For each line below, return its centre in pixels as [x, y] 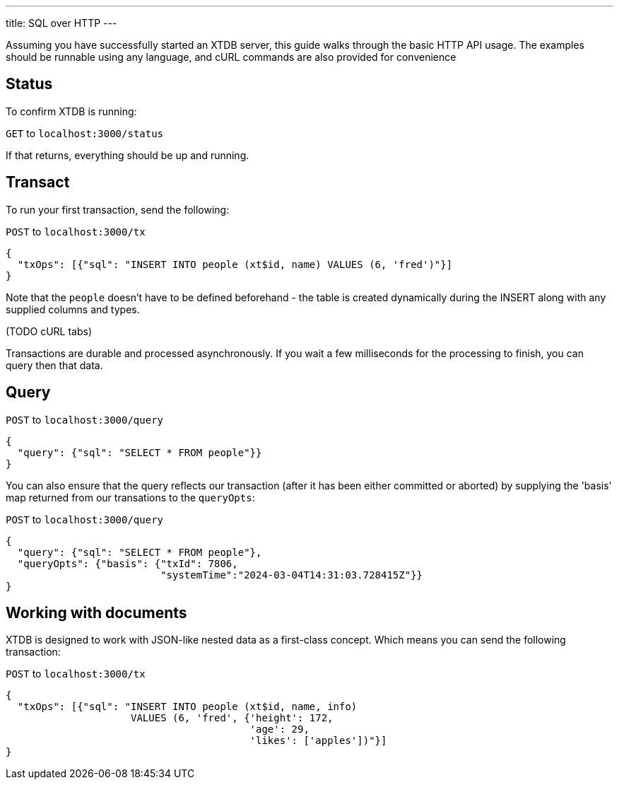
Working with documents [96, 612]
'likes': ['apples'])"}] [318, 741]
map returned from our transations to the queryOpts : [130, 497]
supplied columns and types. [73, 309]
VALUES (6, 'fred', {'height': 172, [232, 718]
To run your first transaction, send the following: [118, 209]
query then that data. [54, 365]
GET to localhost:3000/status [85, 133]
